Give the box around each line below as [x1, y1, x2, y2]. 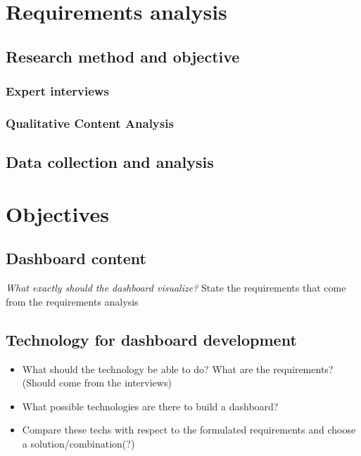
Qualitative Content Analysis [6, 114, 174, 131]
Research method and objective [6, 45, 240, 67]
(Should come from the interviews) [22, 375, 172, 390]
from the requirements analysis [6, 294, 139, 308]
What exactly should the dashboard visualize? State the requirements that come [6, 280, 346, 295]
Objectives [6, 199, 109, 228]
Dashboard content [6, 247, 147, 269]
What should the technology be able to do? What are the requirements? [22, 361, 334, 376]
